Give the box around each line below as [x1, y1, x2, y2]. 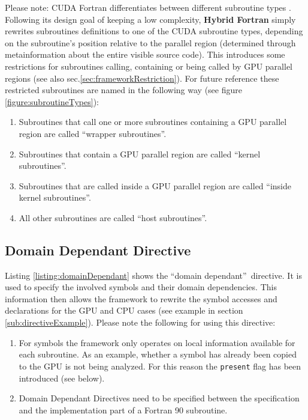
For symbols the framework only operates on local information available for [19, 336, 295, 348]
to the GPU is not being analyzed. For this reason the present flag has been [19, 359, 301, 372]
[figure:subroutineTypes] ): [5, 95, 99, 108]
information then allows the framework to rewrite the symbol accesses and [5, 292, 277, 305]
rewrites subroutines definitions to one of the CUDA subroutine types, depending [5, 25, 303, 37]
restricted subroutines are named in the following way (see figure [5, 84, 242, 96]
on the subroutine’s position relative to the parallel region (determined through [5, 36, 296, 49]
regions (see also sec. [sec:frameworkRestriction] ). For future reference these [5, 72, 279, 84]
